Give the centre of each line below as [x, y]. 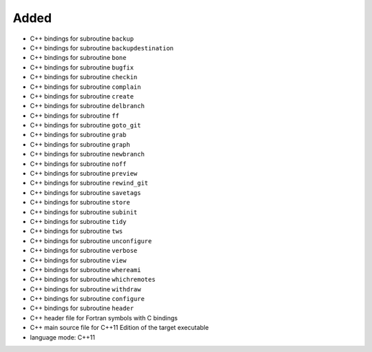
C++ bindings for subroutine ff [75, 115]
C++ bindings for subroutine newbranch [87, 154]
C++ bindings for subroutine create [82, 96]
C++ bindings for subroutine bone [78, 58]
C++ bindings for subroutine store [80, 203]
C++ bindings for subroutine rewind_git [89, 183]
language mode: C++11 [63, 337]
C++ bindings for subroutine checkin [84, 77]
